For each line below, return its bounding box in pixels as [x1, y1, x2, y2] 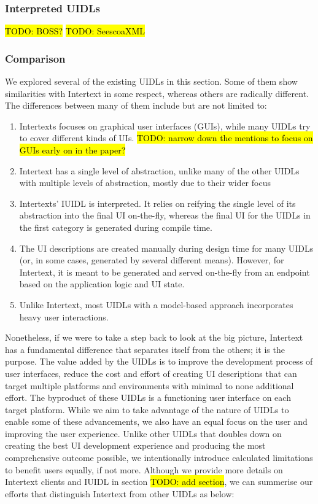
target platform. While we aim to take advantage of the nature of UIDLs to [5, 403, 289, 416]
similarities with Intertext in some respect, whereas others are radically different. [5, 87, 309, 99]
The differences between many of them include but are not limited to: [5, 99, 267, 112]
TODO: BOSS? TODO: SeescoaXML [5, 25, 145, 37]
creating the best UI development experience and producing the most [5, 439, 266, 452]
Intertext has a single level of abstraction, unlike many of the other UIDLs [19, 164, 300, 177]
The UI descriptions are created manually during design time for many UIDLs [19, 241, 314, 254]
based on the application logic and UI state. [19, 277, 185, 290]
